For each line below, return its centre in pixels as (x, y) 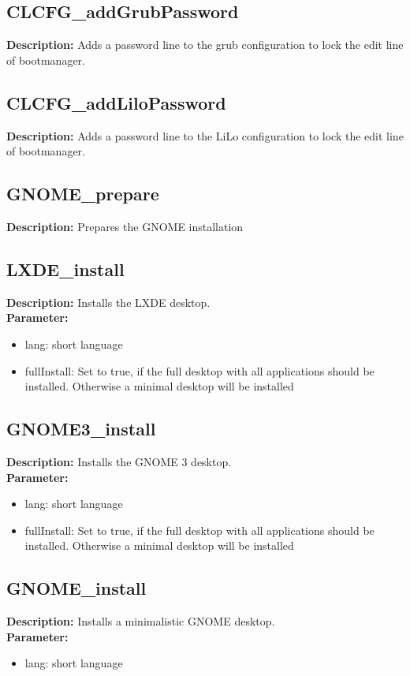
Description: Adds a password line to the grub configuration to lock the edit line (205, 45)
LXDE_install (65, 269)
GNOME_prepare (83, 194)
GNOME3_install (81, 429)
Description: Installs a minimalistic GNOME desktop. (141, 621)
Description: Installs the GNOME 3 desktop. (119, 461)
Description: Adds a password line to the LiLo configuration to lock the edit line (205, 135)
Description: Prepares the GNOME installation (125, 226)
